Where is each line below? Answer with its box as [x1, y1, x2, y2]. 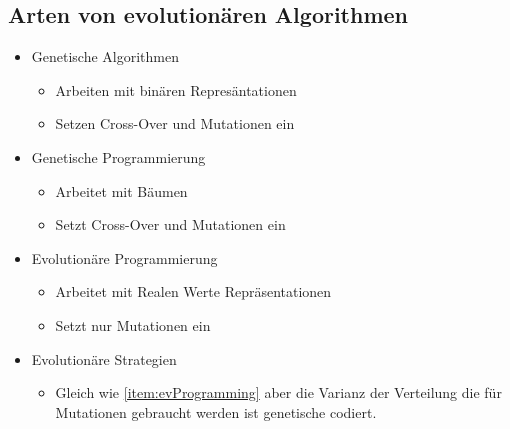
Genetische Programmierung [31, 146, 206, 167]
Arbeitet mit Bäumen [55, 180, 188, 201]
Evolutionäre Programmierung [31, 247, 218, 268]
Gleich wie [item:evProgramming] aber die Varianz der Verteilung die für [55, 382, 502, 403]
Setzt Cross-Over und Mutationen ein [55, 214, 286, 235]
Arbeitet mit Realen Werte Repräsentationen [55, 281, 332, 302]
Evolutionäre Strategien [31, 348, 177, 369]
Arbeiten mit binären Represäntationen [55, 79, 297, 100]
